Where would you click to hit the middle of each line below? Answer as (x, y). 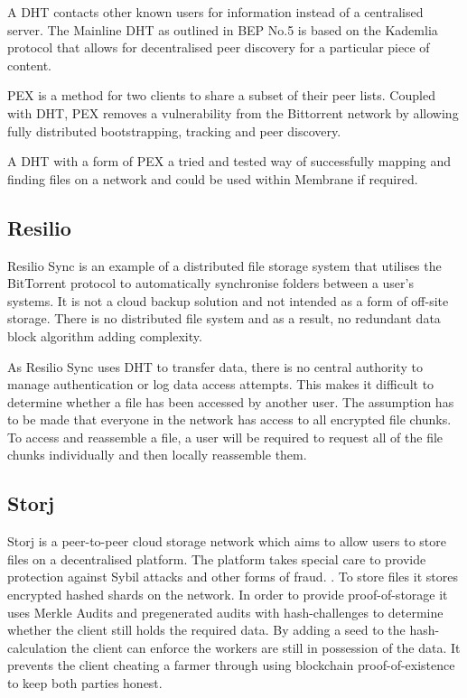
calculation (37, 647)
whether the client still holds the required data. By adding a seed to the (206, 630)
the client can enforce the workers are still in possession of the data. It (266, 647)
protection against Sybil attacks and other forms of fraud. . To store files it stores (233, 577)
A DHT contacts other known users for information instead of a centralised (215, 12)
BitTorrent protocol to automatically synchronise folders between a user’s (210, 283)
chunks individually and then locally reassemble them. (157, 455)
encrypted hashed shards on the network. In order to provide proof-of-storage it (228, 595)
